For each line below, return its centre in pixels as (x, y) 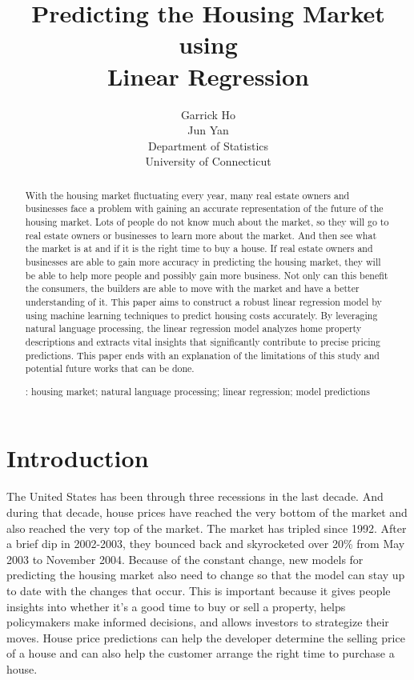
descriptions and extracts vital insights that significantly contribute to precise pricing (203, 341)
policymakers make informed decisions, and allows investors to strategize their (198, 622)
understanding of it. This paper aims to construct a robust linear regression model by (203, 301)
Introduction (78, 458)
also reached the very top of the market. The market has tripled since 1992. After (207, 528)
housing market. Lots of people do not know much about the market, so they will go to (207, 221)
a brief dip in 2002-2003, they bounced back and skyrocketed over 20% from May (206, 544)
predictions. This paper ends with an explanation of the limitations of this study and (202, 355)
